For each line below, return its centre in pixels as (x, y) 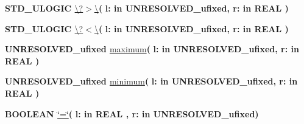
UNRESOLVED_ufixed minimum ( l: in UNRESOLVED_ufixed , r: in (151, 81)
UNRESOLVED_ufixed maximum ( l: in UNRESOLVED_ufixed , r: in (152, 49)
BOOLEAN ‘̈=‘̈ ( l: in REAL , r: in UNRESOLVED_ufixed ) (132, 113)
